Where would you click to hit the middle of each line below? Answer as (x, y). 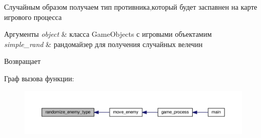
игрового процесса (33, 17)
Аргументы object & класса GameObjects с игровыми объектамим (108, 34)
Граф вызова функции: (39, 78)
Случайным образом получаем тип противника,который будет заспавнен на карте (131, 7)
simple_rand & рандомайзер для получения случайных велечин (104, 44)
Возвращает (23, 61)
